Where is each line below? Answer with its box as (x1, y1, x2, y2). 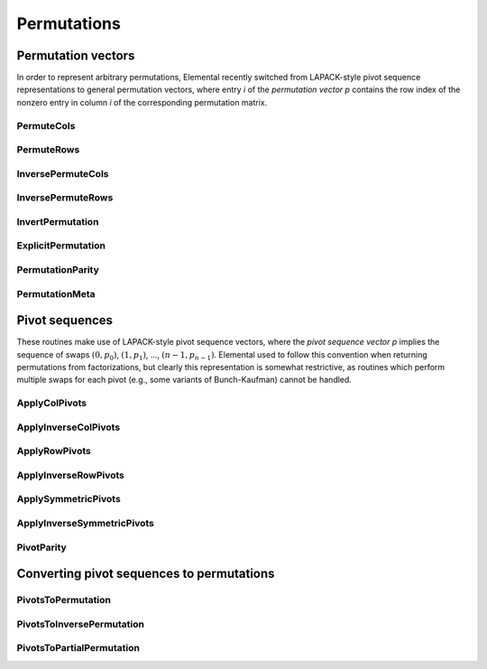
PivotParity (16, 541, 67, 553)
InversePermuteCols (16, 167, 109, 180)
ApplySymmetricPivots (16, 493, 121, 506)
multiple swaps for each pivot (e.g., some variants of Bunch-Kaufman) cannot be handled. (16, 375, 352, 386)
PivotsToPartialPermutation (16, 642, 140, 655)
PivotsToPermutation (16, 594, 112, 607)
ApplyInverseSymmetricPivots (16, 517, 155, 529)
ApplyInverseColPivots (16, 421, 121, 433)
